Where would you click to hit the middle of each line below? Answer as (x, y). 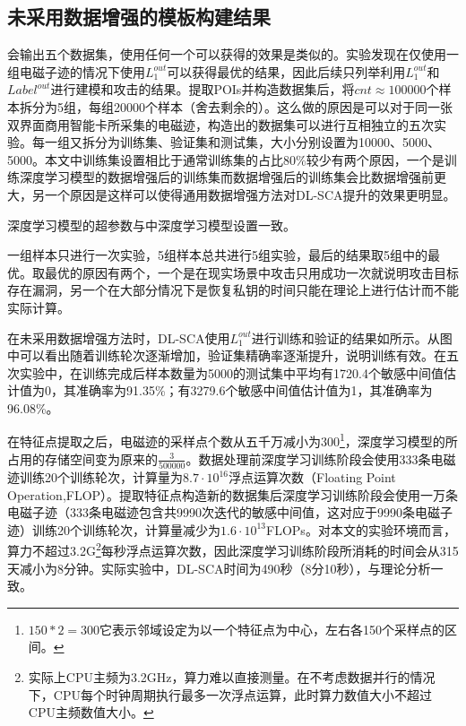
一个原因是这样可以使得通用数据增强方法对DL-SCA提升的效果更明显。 (250, 194)
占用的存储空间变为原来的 (82, 458)
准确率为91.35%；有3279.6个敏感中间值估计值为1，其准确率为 (254, 390)
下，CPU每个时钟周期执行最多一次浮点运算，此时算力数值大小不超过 (230, 694)
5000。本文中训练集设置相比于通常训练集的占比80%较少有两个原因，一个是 (226, 159)
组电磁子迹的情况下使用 (76, 71)
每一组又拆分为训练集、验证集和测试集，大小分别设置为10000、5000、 (236, 142)
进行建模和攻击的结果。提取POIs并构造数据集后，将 (203, 89)
